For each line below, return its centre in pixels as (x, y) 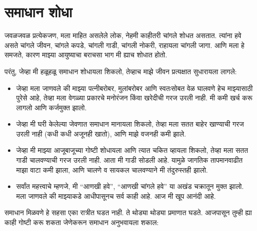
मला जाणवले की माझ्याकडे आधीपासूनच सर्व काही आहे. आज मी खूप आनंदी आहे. (116, 196)
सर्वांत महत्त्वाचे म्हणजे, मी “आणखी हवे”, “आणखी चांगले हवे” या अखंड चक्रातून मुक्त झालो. (130, 186)
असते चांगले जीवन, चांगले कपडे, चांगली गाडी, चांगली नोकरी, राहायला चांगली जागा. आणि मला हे (125, 45)
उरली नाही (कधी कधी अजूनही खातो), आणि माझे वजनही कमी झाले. (101, 133)
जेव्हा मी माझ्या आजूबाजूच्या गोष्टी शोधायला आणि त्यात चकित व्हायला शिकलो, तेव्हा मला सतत (132, 150)
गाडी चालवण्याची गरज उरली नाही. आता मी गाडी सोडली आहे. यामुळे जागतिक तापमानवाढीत (129, 160)
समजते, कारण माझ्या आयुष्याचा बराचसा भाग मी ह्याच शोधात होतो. (86, 55)
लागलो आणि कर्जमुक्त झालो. (51, 107)
